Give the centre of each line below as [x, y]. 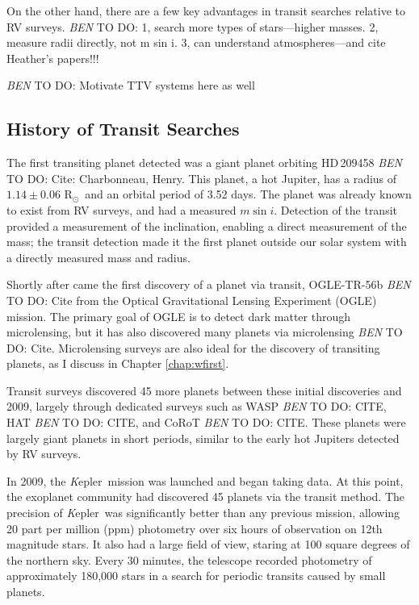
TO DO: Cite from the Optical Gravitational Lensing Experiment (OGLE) [192, 300]
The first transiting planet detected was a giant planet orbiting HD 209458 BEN [204, 163]
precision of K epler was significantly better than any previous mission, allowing [203, 513]
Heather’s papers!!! [53, 58]
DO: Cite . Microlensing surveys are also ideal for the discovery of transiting [193, 347]
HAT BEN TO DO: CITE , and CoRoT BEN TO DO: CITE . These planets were [206, 422]
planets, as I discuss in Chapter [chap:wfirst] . [118, 363]
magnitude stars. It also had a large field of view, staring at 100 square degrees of [208, 544]
